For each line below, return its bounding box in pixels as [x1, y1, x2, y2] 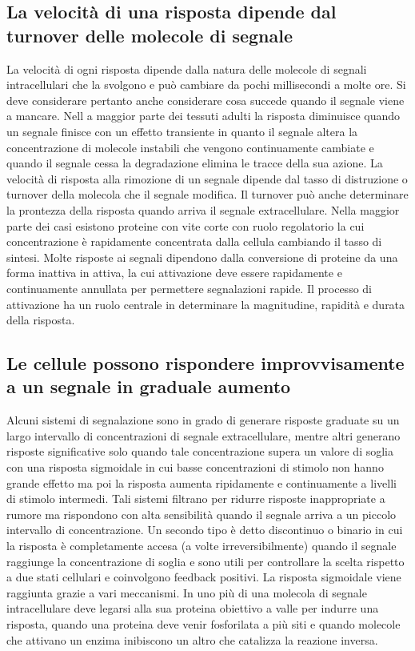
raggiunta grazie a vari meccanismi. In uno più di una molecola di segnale [6, 584, 367, 601]
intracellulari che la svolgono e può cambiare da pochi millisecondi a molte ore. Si [6, 76, 406, 93]
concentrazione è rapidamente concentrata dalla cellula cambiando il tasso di [6, 233, 382, 250]
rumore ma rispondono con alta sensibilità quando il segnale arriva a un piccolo [6, 505, 397, 522]
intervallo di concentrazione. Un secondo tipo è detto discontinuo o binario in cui [6, 521, 403, 538]
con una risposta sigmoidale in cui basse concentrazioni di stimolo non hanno [6, 459, 384, 476]
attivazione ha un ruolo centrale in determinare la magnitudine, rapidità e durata [6, 295, 405, 312]
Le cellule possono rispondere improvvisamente [6, 351, 405, 376]
